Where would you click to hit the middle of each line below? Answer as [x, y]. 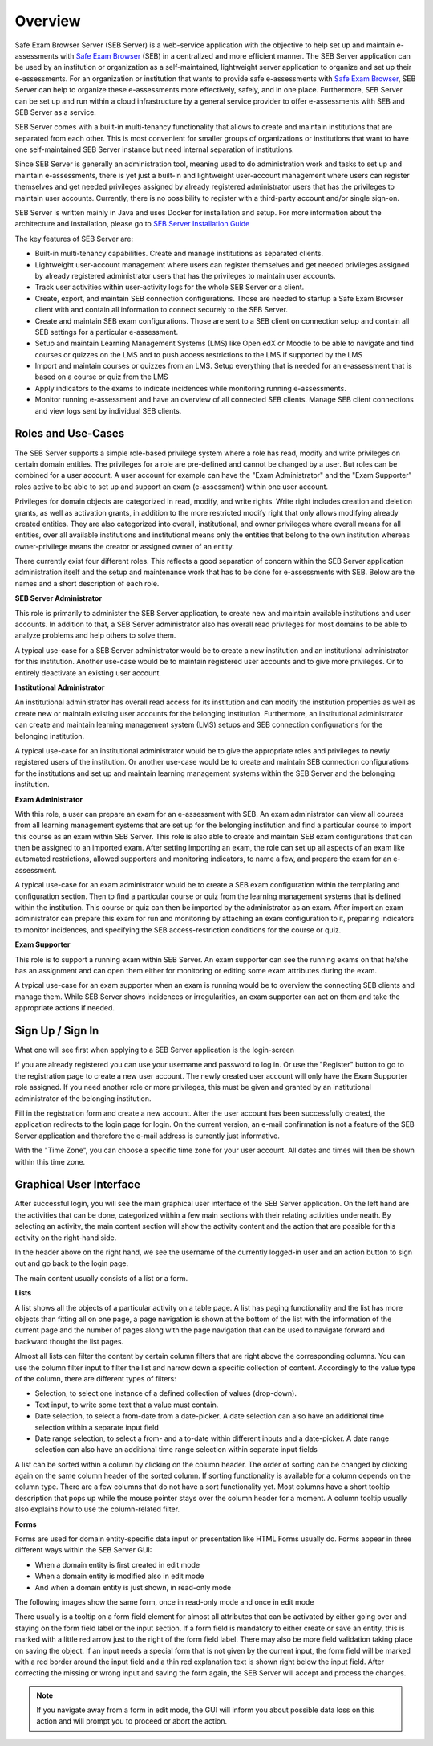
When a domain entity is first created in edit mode [117, 1564]
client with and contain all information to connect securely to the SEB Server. [162, 310]
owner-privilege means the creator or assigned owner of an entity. [124, 546]
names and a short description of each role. [87, 583]
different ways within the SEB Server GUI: [83, 1550]
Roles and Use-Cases [70, 434]
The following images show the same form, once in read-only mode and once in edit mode [164, 1601]
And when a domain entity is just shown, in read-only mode [133, 1587]
